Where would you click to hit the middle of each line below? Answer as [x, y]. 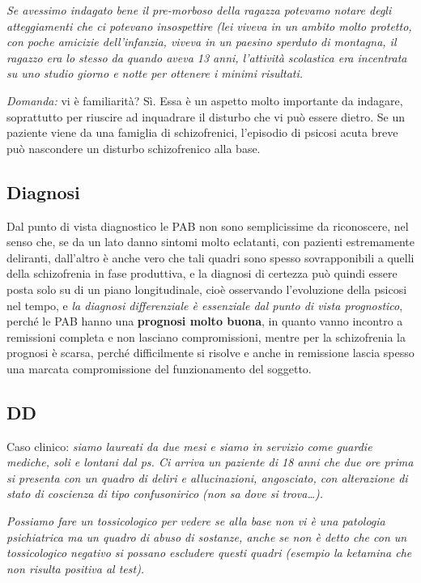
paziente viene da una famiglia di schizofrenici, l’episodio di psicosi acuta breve [202, 132]
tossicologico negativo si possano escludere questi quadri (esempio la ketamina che [209, 553]
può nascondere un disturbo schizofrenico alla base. [134, 148]
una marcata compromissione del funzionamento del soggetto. [159, 368]
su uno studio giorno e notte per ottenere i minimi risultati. [155, 73]
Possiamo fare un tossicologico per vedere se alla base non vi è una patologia [196, 521]
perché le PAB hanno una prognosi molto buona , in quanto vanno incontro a [205, 321]
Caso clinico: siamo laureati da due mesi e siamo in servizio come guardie [189, 446]
